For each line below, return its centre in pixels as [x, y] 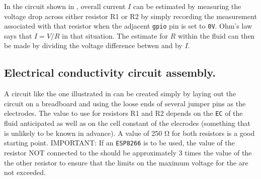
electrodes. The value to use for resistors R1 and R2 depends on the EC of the [123, 113]
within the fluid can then [216, 35]
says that [18, 35]
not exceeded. [25, 172]
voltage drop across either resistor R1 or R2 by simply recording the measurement [130, 16]
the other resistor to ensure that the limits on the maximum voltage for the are [126, 162]
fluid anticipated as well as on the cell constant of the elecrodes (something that [127, 123]
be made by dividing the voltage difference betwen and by [93, 45]
